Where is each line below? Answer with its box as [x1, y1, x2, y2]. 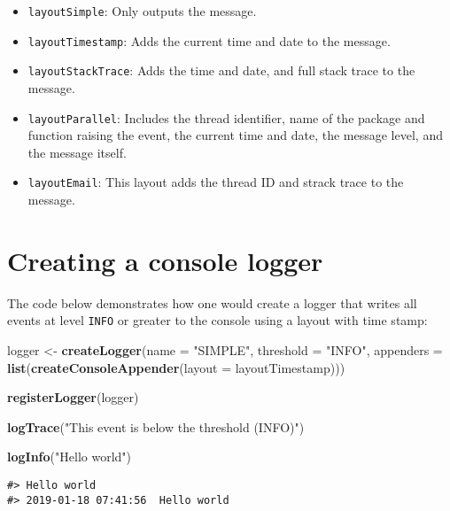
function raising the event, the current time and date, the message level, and [27, 126, 443, 144]
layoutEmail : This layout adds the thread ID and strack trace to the [27, 173, 404, 191]
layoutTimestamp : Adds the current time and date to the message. [27, 31, 391, 50]
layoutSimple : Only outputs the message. [27, 2, 257, 19]
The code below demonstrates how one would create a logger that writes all [7, 293, 417, 312]
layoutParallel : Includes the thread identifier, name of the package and [27, 108, 425, 127]
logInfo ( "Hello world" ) [7, 447, 132, 466]
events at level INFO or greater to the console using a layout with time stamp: [7, 311, 428, 329]
